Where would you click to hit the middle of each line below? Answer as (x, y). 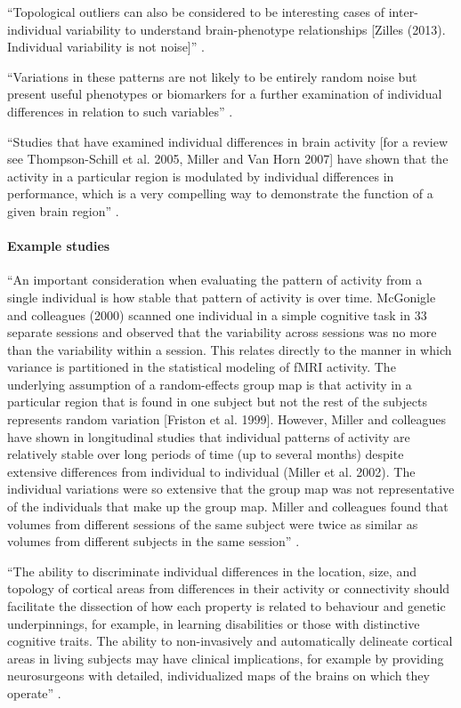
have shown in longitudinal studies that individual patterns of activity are (209, 436)
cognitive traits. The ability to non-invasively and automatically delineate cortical (230, 641)
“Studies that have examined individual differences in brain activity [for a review (228, 141)
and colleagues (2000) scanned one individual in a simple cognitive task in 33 (217, 314)
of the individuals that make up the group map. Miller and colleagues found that (228, 507)
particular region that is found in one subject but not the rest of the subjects (217, 402)
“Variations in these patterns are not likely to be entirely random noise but (212, 76)
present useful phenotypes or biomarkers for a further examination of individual (225, 94)
